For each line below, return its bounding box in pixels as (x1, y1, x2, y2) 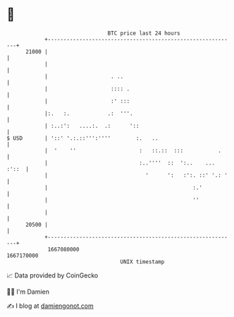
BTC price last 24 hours (107, 30, 180, 37)
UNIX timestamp (120, 258, 165, 265)
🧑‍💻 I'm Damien (6, 287, 50, 296)
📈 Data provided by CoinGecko (6, 271, 99, 280)
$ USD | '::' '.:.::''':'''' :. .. (6, 134, 159, 142)
